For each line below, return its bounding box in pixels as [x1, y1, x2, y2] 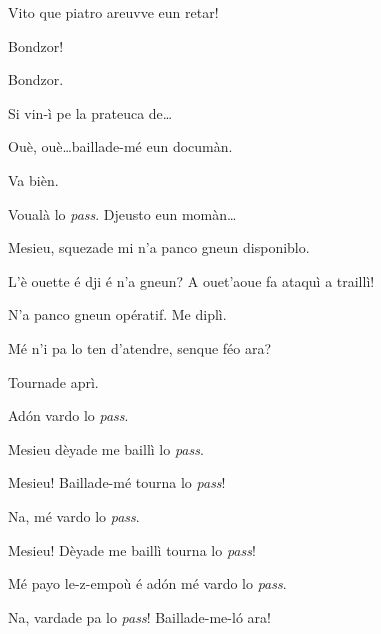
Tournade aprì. [8, 371, 99, 392]
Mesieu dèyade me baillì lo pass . [8, 438, 204, 459]
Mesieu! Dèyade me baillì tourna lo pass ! [8, 539, 256, 560]
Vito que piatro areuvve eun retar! [8, 2, 219, 22]
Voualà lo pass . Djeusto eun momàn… [8, 203, 237, 224]
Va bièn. [8, 169, 59, 190]
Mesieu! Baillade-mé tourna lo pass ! [8, 472, 226, 493]
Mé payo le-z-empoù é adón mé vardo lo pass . [8, 573, 287, 594]
